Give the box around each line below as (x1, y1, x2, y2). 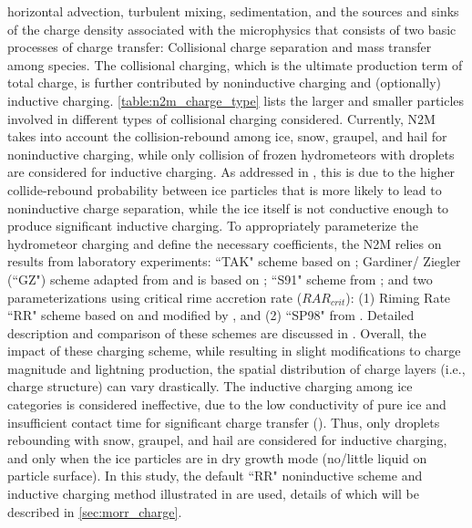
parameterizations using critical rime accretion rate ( (7, 287, 303, 306)
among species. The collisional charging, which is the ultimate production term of (7, 55, 463, 74)
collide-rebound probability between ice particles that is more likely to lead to (7, 180, 442, 199)
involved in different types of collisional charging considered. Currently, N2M (7, 109, 436, 128)
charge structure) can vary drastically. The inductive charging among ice (7, 377, 413, 396)
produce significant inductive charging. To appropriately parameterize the (7, 216, 419, 235)
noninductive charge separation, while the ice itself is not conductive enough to (7, 198, 449, 217)
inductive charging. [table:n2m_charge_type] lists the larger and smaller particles (7, 90, 465, 109)
